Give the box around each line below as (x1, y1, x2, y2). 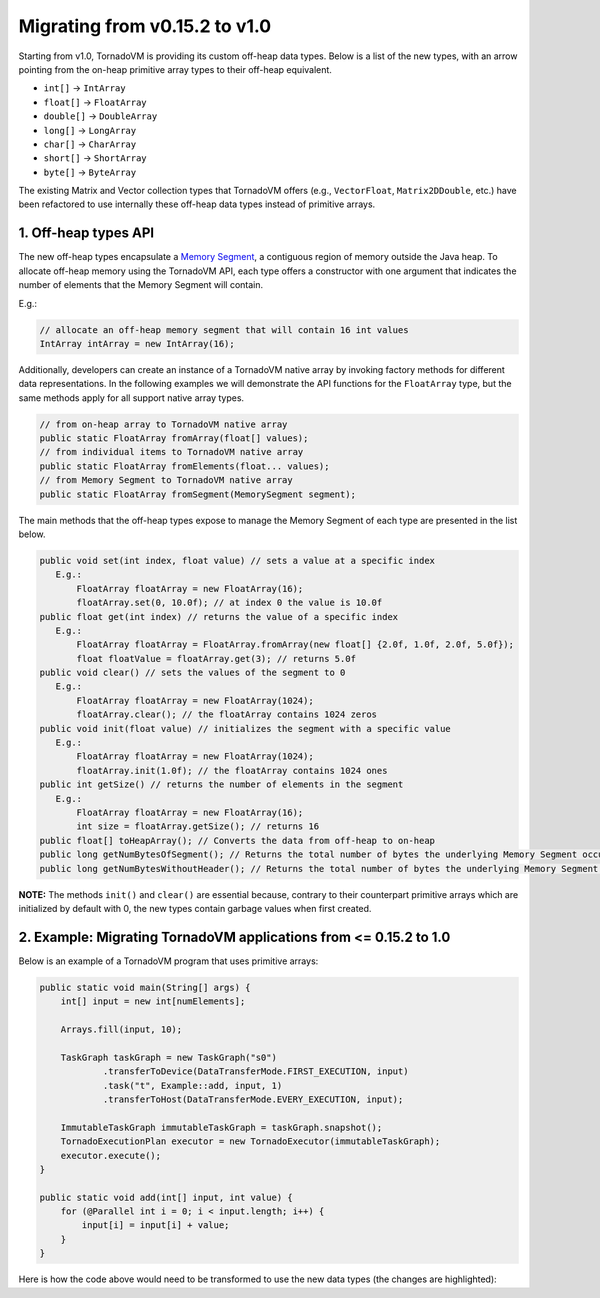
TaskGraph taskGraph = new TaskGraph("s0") (60, 1051, 277, 1063)
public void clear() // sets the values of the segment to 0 (39, 667, 346, 679)
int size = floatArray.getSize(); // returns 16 (76, 821, 320, 832)
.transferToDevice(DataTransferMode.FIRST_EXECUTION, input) (102, 1066, 409, 1077)
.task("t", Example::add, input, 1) (102, 1080, 283, 1091)
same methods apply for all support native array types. (18, 391, 245, 404)
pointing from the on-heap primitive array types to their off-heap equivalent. (18, 63, 332, 75)
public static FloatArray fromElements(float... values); (39, 460, 330, 472)
